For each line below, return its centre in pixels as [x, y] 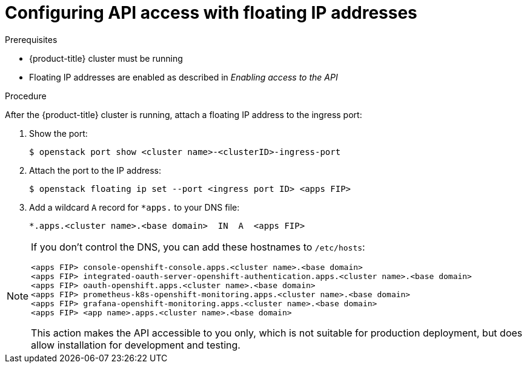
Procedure [26, 96]
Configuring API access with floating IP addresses [211, 13]
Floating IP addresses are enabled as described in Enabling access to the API [184, 77]
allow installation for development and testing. [136, 345]
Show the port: [58, 133]
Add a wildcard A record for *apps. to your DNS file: [134, 207]
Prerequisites [31, 39]
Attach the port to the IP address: [95, 170]
